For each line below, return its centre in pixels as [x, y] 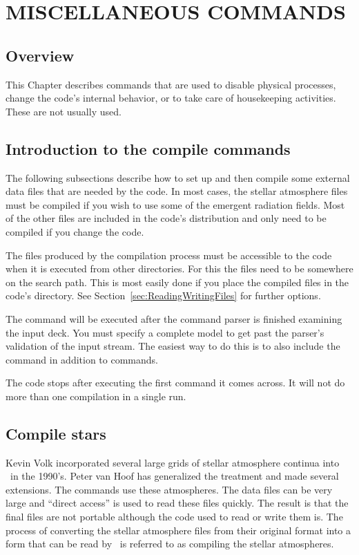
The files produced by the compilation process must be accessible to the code [169, 255]
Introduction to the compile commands [148, 148]
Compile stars [56, 433]
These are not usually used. [64, 111]
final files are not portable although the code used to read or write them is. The [174, 517]
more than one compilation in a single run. [96, 396]
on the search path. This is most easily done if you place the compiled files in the [177, 282]
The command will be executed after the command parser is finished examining [174, 318]
